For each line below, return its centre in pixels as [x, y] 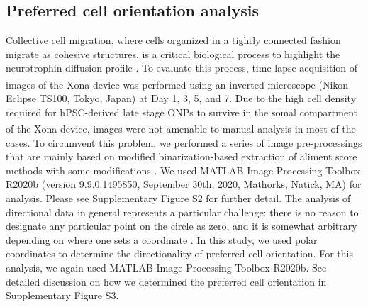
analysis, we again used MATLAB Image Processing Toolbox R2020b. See [166, 268]
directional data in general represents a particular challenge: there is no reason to [182, 212]
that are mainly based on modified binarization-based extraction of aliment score [182, 156]
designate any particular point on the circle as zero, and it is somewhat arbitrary [182, 226]
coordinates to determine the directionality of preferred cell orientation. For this [179, 253]
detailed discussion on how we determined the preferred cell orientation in [166, 281]
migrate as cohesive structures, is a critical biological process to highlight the [173, 54]
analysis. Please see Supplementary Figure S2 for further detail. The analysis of [178, 198]
